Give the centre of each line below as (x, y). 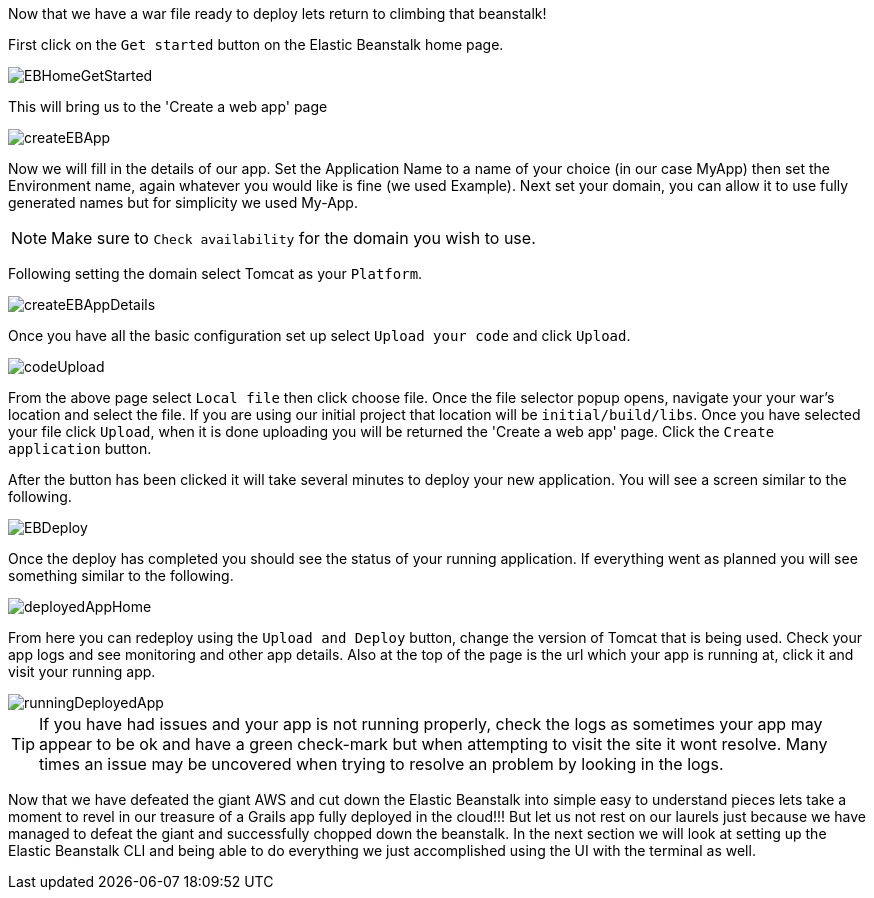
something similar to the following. (121, 575)
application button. (80, 448)
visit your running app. (82, 671)
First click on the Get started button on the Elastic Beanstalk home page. (256, 44)
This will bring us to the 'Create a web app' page (168, 106)
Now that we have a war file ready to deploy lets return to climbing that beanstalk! (277, 13)
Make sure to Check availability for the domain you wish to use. (293, 238)
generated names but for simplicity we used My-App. (183, 202)
